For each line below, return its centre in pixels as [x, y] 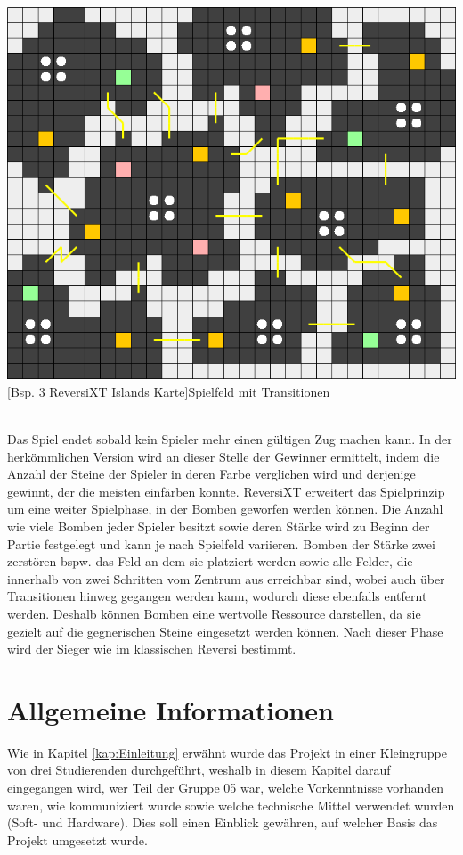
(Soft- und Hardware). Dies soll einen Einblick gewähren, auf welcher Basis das [223, 822]
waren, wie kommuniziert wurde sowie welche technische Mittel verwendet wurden [231, 805]
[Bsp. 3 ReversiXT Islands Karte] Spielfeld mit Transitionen [169, 391]
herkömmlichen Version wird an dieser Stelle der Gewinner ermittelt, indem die [223, 456]
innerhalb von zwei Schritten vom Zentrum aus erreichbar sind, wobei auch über [226, 578]
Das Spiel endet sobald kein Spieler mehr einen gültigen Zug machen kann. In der [230, 439]
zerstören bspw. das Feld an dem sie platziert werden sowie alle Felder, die [210, 561]
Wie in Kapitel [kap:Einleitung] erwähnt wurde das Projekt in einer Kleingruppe [227, 752]
